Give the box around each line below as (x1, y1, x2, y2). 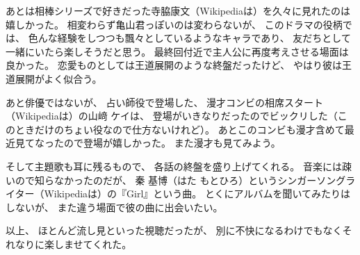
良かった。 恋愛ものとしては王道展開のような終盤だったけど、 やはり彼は (6, 58, 342, 72)
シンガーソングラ (277, 172, 356, 187)
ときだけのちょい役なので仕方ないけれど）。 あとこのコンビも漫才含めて (15, 122, 345, 136)
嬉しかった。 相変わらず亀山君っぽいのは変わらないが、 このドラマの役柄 (6, 17, 343, 31)
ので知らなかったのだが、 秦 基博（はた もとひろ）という (15, 172, 278, 187)
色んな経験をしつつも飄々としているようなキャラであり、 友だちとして (28, 31, 351, 45)
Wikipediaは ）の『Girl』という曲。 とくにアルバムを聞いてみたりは (44, 186, 351, 201)
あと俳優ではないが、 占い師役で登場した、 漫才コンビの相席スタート (6, 94, 324, 109)
